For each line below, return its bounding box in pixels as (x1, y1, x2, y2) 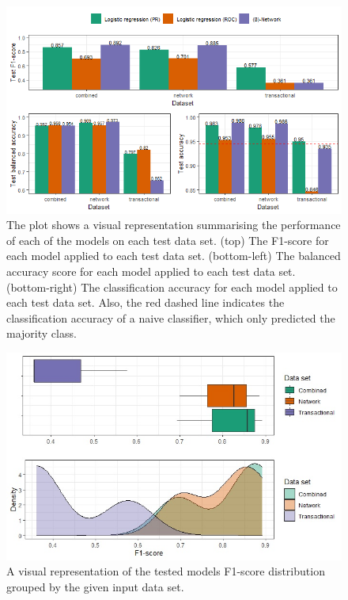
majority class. (6, 325, 77, 342)
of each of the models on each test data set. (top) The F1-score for (6, 231, 329, 248)
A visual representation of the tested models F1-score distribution (6, 563, 325, 579)
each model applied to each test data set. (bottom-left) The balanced (6, 247, 341, 264)
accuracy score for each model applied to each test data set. (6, 263, 296, 280)
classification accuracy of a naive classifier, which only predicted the (6, 309, 335, 326)
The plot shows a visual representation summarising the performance (6, 216, 341, 233)
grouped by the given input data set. (6, 578, 184, 594)
